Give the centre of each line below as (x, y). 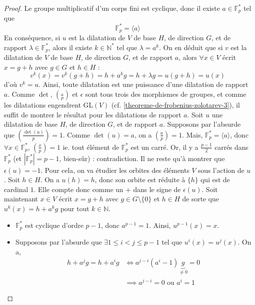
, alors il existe (70, 47)
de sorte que (200, 199)
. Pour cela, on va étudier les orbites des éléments (115, 170)
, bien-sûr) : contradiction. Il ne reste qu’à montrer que (142, 158)
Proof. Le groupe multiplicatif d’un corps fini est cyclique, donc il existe (112, 8)
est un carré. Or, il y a (164, 147)
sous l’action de (221, 170)
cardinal (16, 189)
